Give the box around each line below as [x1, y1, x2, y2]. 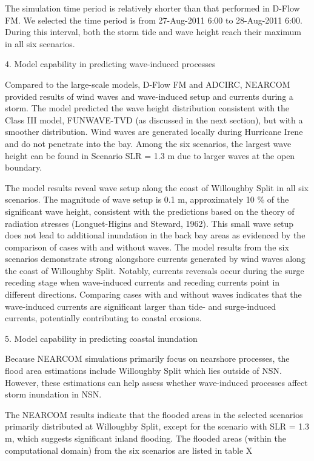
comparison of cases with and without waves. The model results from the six [5, 240, 289, 253]
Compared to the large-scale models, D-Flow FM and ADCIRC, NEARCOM [5, 77, 290, 90]
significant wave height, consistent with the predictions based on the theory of [5, 204, 295, 217]
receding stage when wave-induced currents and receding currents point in [5, 276, 280, 289]
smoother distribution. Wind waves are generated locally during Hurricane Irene [5, 125, 303, 138]
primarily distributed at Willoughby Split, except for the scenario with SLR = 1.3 [5, 420, 310, 433]
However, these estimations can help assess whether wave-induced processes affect [5, 376, 308, 388]
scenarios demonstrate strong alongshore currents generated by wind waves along [5, 252, 306, 265]
